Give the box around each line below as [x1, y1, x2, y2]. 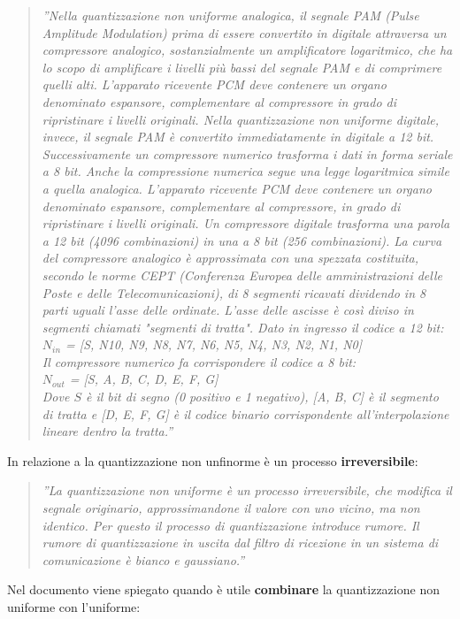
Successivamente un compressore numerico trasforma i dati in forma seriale [42, 144, 453, 163]
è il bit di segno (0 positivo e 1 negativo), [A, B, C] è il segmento [86, 387, 439, 406]
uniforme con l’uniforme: [7, 598, 141, 615]
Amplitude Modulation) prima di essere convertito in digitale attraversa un [42, 23, 447, 42]
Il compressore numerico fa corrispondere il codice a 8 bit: [42, 352, 356, 371]
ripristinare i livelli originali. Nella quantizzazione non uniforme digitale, [42, 110, 440, 128]
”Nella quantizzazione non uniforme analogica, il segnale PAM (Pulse [42, 6, 419, 24]
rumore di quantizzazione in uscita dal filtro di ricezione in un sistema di [42, 533, 439, 552]
